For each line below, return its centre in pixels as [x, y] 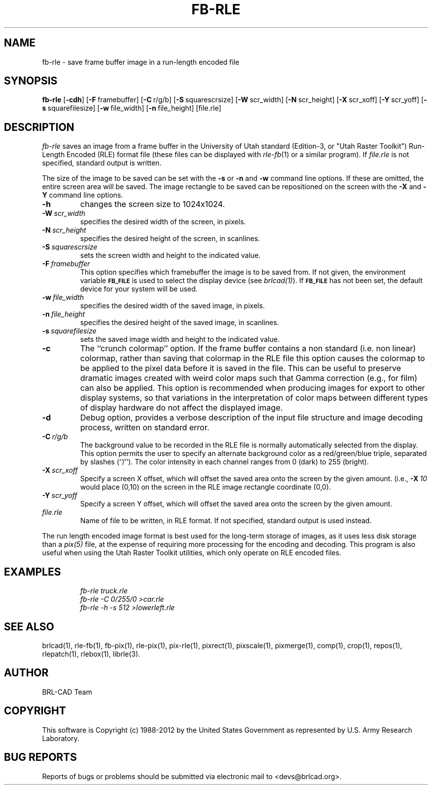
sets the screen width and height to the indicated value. [170, 255]
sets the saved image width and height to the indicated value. [180, 339]
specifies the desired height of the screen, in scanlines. [170, 239]
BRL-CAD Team [67, 692]
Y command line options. [83, 195]
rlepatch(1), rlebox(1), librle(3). [91, 654]
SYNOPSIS [31, 81]
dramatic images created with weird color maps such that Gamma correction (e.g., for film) [249, 378]
